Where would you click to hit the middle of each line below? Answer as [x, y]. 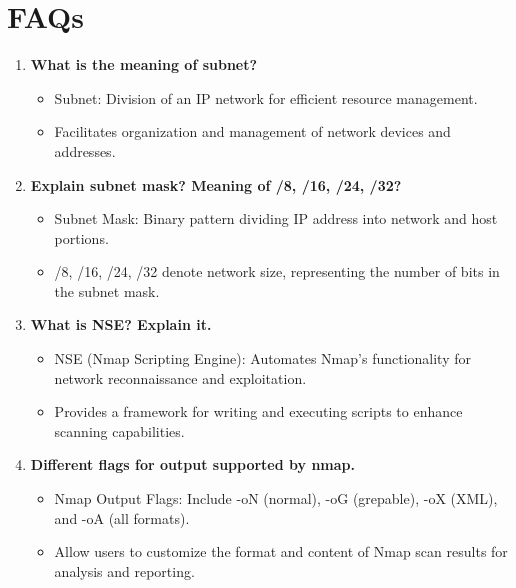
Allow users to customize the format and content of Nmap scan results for [281, 551]
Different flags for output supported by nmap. [193, 464]
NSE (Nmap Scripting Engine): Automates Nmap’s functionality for [262, 358]
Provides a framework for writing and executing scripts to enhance [258, 411]
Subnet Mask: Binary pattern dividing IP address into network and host [276, 218]
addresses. [85, 150]
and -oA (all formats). [122, 517]
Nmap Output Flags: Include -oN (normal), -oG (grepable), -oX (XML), [276, 498]
